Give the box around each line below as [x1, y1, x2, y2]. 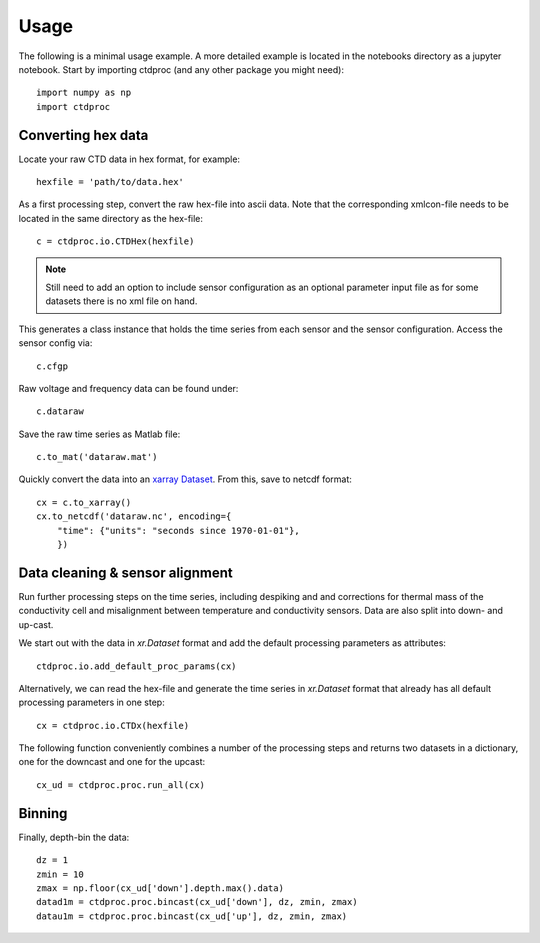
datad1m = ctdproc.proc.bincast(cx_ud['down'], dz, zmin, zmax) [36, 896, 359, 908]
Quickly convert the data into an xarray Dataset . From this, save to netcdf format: [18, 473, 352, 485]
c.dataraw [36, 406, 84, 417]
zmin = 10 [36, 868, 84, 880]
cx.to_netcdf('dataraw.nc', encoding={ [36, 511, 232, 522]
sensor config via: [18, 337, 93, 349]
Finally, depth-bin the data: [18, 831, 130, 843]
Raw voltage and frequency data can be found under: [18, 382, 239, 394]
